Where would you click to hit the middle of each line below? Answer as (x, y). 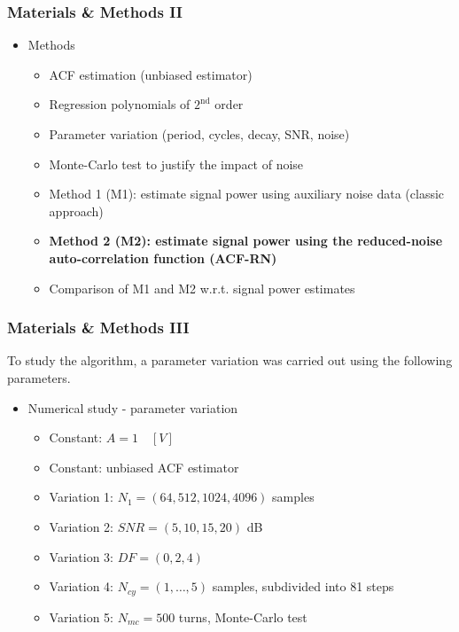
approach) (76, 211)
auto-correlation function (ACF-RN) (163, 257)
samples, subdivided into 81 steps (303, 586)
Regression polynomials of (120, 104)
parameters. (39, 377)
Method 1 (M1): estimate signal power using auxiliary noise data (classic (247, 194)
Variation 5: (81, 616)
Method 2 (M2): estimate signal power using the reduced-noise (246, 241)
